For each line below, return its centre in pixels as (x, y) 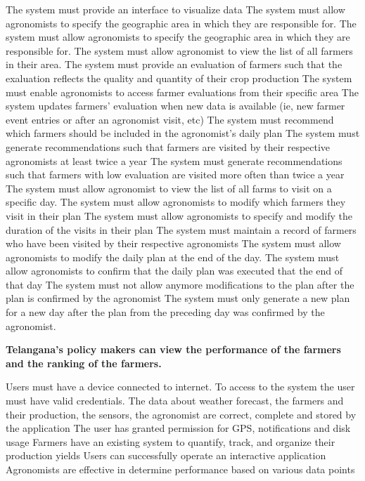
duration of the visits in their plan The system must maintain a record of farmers (181, 229)
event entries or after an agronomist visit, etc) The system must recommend (170, 119)
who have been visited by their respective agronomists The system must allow (173, 243)
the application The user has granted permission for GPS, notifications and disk (178, 428)
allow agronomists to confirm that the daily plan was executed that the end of (174, 271)
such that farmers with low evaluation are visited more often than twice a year (175, 174)
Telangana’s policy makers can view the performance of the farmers (173, 349)
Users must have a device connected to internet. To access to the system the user (180, 387)
